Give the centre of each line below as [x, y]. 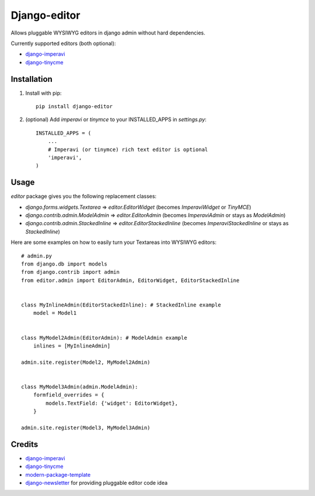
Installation [32, 79]
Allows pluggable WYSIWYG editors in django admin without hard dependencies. [108, 33]
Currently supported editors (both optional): [63, 43]
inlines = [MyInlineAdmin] [72, 346]
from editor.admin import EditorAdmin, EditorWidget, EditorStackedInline [130, 280]
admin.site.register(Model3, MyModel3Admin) [86, 428]
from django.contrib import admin [70, 272]
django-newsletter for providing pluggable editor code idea [97, 483]
